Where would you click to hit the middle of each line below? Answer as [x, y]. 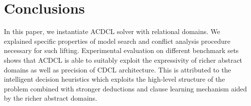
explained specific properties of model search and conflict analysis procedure [117, 41]
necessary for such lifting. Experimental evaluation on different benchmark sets [121, 50]
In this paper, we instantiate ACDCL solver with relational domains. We [112, 31]
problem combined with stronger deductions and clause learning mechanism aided [125, 88]
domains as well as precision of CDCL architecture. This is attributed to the [117, 69]
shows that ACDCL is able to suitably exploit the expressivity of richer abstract [123, 60]
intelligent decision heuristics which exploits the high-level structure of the [115, 79]
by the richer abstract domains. [50, 98]
